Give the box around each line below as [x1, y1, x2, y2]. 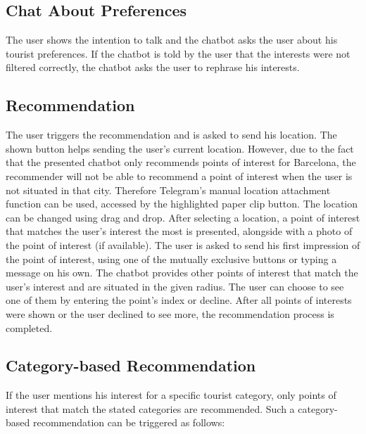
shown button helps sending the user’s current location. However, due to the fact [6, 141, 354, 155]
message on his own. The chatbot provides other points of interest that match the [6, 265, 358, 280]
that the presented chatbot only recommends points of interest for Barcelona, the [6, 155, 356, 170]
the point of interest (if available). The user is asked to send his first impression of [6, 237, 360, 252]
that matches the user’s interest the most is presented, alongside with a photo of [6, 224, 353, 238]
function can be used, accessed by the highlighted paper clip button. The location [6, 196, 358, 211]
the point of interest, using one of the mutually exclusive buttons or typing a [6, 251, 337, 266]
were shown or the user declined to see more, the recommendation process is [6, 306, 334, 321]
